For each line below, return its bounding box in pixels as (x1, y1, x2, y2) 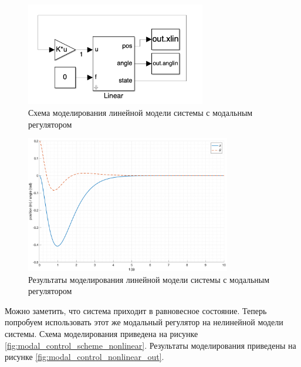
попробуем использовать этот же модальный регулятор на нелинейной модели (5, 316, 283, 328)
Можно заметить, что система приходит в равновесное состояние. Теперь (5, 304, 267, 316)
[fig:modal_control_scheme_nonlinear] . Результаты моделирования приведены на (5, 339, 296, 351)
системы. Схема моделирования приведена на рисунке (5, 327, 198, 339)
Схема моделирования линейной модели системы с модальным (28, 106, 253, 118)
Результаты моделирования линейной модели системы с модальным (28, 273, 270, 285)
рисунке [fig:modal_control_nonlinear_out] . (5, 351, 164, 363)
